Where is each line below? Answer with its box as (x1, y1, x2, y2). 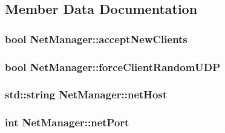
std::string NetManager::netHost (5, 87, 168, 102)
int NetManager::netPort (5, 115, 129, 130)
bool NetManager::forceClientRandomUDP (5, 59, 221, 74)
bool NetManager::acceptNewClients (5, 31, 187, 46)
